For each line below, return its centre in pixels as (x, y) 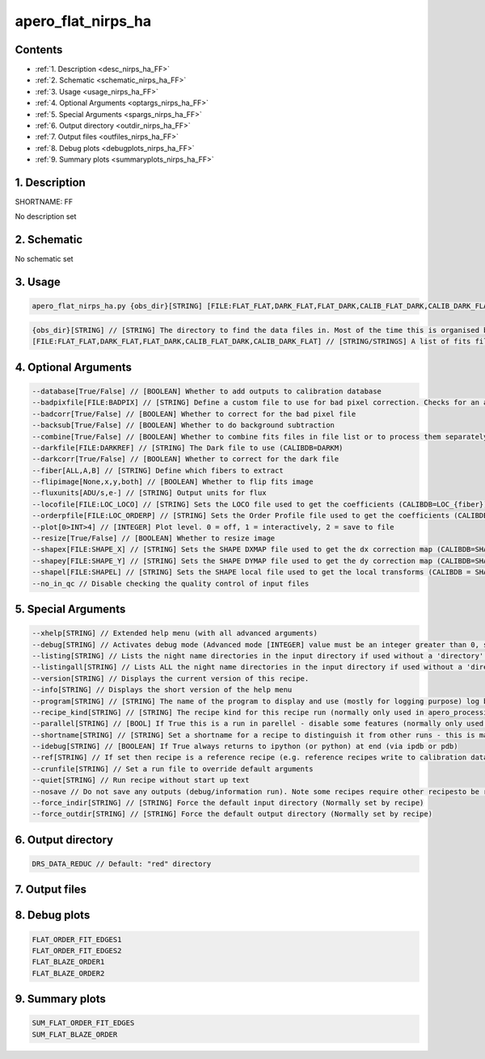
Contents (39, 50)
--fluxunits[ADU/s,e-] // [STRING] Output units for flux (149, 493)
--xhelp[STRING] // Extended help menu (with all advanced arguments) (175, 633)
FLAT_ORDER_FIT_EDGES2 (77, 951)
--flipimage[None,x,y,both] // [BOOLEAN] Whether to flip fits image (173, 482)
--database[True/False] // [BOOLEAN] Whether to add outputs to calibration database (207, 391)
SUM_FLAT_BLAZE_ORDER (75, 1034)
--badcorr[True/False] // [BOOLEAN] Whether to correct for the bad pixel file (194, 414)
